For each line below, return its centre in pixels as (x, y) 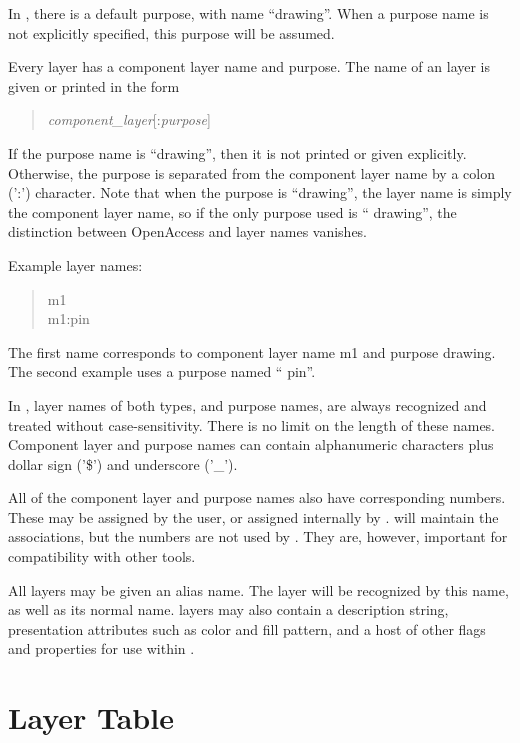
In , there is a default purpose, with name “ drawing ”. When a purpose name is (248, 13)
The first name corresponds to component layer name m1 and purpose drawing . (252, 351)
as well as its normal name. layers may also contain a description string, (228, 609)
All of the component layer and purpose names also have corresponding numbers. (257, 497)
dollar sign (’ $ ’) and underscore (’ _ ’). (123, 463)
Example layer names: (75, 264)
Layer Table (91, 717)
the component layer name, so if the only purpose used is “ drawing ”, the (232, 211)
